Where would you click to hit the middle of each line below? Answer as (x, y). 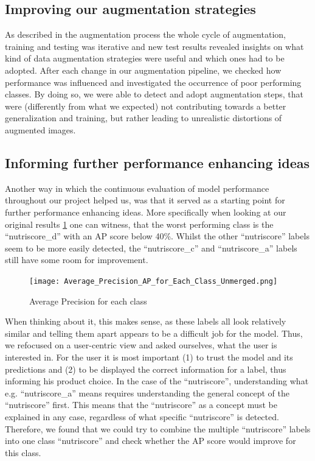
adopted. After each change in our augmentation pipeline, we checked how (143, 70)
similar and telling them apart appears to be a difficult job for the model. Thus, (154, 333)
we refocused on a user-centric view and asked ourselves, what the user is (141, 345)
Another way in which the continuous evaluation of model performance (137, 188)
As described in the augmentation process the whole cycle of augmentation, (145, 34)
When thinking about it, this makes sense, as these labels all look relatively (146, 321)
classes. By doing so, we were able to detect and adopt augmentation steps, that (154, 94)
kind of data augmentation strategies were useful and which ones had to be (145, 58)
